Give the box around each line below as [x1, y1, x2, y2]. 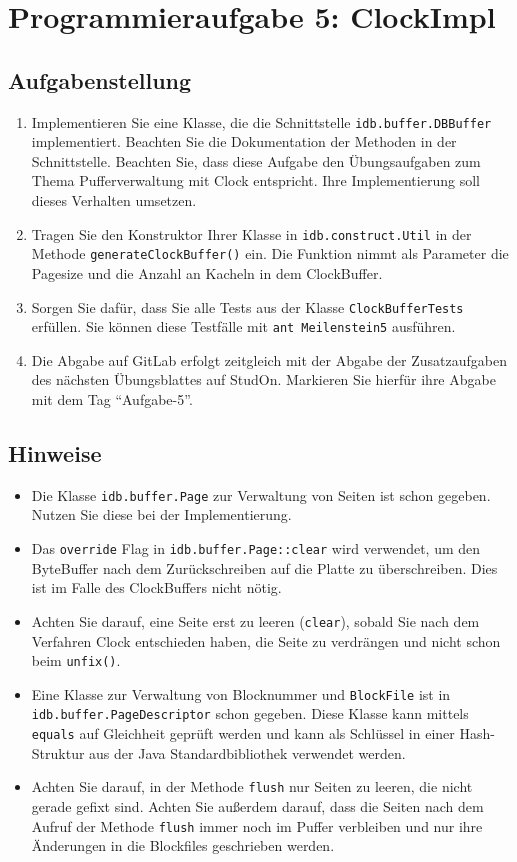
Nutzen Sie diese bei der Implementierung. [31, 504, 292, 525]
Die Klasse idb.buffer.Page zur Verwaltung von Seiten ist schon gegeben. [31, 484, 491, 505]
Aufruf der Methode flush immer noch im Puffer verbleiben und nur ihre [31, 815, 483, 836]
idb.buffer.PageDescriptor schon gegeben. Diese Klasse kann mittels [31, 703, 469, 724]
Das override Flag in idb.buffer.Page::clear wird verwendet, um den [31, 538, 481, 559]
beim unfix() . [31, 650, 121, 671]
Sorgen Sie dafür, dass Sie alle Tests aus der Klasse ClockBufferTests [31, 296, 464, 317]
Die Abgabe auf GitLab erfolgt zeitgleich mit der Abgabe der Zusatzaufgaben [31, 349, 507, 370]
